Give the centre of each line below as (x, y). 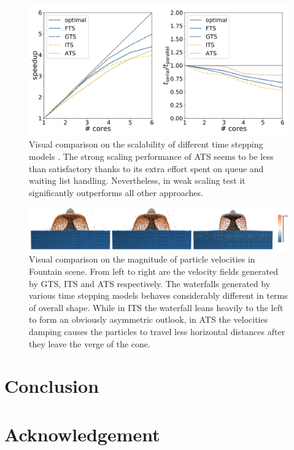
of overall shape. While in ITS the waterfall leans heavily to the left (156, 307)
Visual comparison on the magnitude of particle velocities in (142, 259)
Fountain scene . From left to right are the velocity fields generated (153, 271)
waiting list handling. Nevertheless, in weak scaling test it (137, 180)
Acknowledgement (82, 434)
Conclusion (52, 386)
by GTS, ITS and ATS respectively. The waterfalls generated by (150, 283)
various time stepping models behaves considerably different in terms (158, 295)
